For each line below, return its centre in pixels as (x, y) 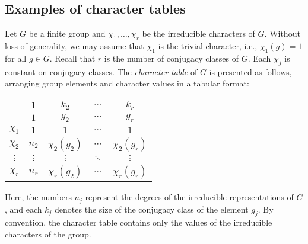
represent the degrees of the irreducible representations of (189, 197)
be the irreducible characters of (199, 33)
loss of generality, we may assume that (74, 46)
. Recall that (72, 58)
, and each (23, 209)
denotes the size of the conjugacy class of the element (152, 209)
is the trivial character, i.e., (208, 46)
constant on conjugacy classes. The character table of (101, 71)
